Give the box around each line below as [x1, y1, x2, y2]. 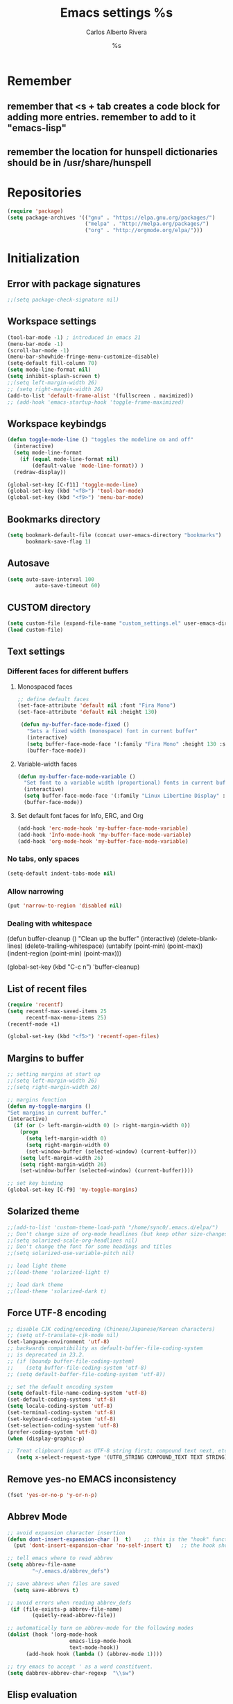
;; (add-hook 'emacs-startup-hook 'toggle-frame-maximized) [7, 398, 185, 406]
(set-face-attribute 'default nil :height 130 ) [17, 709, 158, 716]
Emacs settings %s [60, 5, 173, 21]
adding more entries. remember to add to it [7, 111, 196, 123]
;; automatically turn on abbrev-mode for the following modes [7, 1625, 194, 1632]
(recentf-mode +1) [7, 1020, 60, 1028]
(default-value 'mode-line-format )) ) [32, 462, 144, 469]
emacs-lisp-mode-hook [69, 1638, 132, 1645]
